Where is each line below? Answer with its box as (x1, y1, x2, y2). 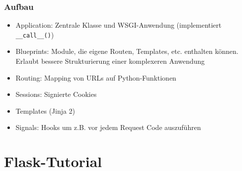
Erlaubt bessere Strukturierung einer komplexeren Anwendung (15, 56, 205, 66)
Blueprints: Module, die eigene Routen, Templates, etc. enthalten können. (15, 46, 239, 56)
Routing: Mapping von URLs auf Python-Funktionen (15, 72, 176, 83)
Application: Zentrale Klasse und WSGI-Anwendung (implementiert (15, 20, 222, 30)
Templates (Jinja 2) (15, 105, 75, 116)
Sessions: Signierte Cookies (15, 89, 97, 99)
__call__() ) (15, 29, 54, 40)
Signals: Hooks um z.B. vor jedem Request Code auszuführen (15, 122, 201, 132)
